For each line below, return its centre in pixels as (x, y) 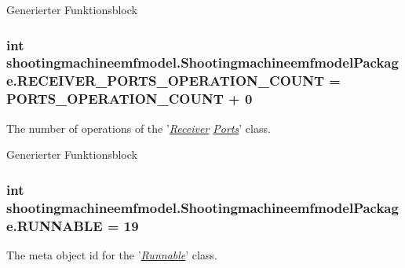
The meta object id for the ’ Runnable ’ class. (112, 254)
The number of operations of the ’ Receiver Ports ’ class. (139, 128)
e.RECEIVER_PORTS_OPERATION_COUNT (166, 81)
